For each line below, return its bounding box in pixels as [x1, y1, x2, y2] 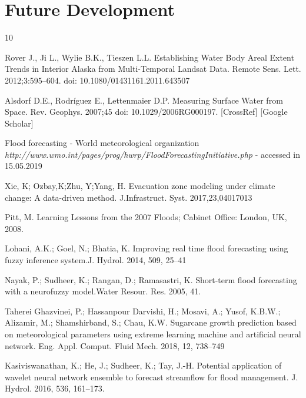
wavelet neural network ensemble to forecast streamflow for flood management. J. [5, 370, 298, 383]
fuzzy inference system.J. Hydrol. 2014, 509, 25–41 [5, 254, 187, 266]
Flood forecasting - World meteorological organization [5, 137, 199, 149]
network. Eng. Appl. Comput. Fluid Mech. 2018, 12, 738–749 [5, 339, 225, 351]
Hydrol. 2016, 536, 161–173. [5, 382, 105, 394]
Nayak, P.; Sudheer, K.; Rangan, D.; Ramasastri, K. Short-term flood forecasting [5, 273, 297, 286]
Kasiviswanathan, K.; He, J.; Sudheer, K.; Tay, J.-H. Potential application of [5, 359, 282, 372]
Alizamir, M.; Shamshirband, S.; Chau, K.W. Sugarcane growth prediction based [5, 316, 297, 329]
